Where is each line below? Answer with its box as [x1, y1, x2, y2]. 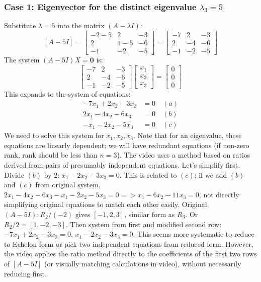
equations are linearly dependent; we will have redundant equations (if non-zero [4, 139, 249, 150]
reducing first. [4, 268, 47, 278]
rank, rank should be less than [4, 150, 98, 160]
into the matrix [57, 20, 105, 31]
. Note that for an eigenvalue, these [133, 130, 242, 140]
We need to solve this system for [4, 130, 104, 140]
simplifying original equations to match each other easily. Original [4, 199, 207, 209]
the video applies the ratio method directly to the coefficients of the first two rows [4, 248, 257, 259]
